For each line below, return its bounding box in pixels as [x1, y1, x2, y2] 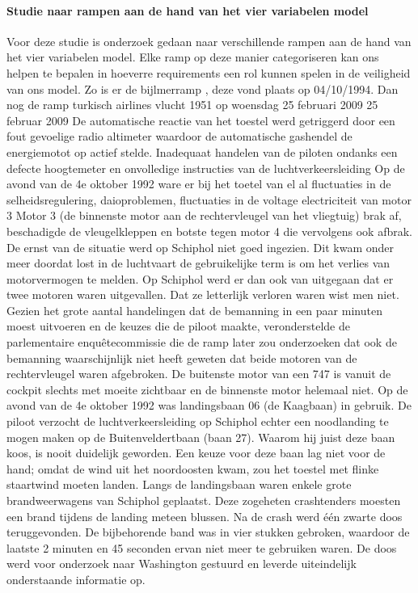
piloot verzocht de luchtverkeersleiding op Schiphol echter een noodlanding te [6, 413, 389, 430]
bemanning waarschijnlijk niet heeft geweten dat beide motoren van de [6, 349, 357, 366]
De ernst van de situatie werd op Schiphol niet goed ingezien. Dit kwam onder [6, 238, 394, 255]
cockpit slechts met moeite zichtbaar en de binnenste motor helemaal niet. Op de [6, 381, 408, 397]
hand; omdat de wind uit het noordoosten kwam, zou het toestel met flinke [6, 460, 379, 477]
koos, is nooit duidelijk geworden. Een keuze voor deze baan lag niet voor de [6, 444, 386, 461]
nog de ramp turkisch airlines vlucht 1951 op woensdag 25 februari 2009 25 [6, 96, 378, 113]
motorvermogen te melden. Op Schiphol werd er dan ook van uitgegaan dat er [6, 270, 394, 287]
